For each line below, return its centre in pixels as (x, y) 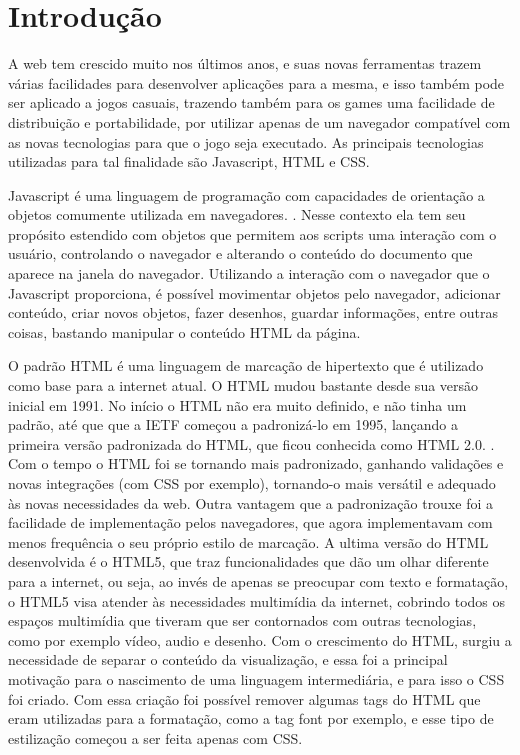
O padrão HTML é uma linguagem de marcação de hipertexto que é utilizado (246, 365)
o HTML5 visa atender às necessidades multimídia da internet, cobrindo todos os (257, 600)
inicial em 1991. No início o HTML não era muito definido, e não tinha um (237, 404)
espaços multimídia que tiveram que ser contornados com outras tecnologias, (242, 620)
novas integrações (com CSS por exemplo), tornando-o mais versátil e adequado (252, 483)
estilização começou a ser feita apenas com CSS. (155, 737)
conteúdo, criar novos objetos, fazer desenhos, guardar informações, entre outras (253, 312)
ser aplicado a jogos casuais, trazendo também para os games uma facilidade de (251, 102)
